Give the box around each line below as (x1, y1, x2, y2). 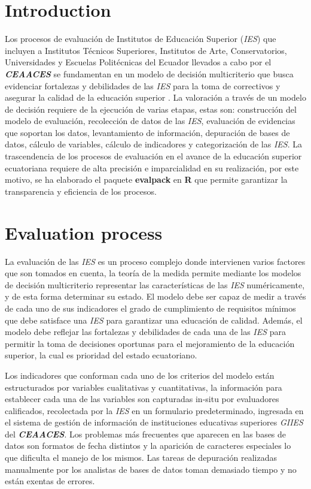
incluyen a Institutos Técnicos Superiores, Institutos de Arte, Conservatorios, (5, 44, 287, 56)
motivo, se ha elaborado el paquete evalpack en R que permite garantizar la (5, 173, 288, 186)
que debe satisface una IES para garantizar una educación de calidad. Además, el (5, 313, 303, 326)
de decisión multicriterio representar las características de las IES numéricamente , (5, 278, 305, 291)
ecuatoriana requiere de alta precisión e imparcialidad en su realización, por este (5, 161, 299, 174)
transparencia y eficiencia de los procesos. (5, 185, 157, 197)
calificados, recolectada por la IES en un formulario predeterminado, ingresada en (5, 404, 304, 416)
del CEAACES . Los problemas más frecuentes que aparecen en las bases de (5, 427, 286, 440)
